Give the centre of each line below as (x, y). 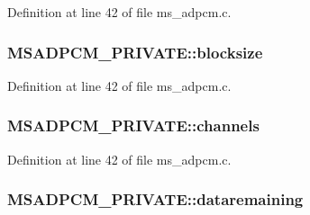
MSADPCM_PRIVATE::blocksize (135, 52)
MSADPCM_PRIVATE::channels (133, 125)
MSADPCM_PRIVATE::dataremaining (155, 199)
